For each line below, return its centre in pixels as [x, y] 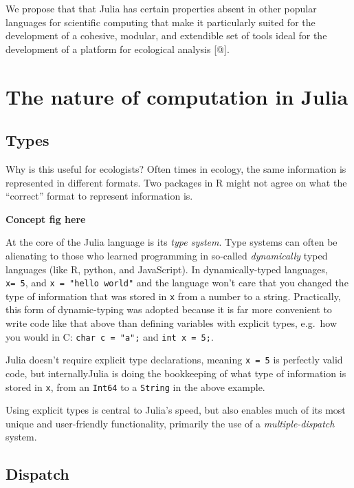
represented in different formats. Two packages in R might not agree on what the [176, 182]
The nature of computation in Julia [177, 96]
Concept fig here [46, 219]
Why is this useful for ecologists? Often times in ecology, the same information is [176, 168]
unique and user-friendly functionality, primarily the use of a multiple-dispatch [170, 423]
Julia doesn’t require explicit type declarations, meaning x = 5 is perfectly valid [174, 360]
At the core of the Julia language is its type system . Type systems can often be [172, 242]
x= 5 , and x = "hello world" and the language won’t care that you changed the [177, 283]
